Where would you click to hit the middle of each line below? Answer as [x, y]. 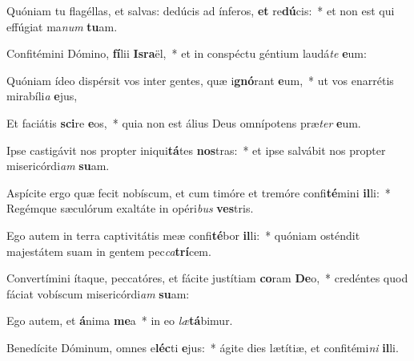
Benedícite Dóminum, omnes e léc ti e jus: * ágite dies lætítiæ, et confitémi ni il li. [203, 347]
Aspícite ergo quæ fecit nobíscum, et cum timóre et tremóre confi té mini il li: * [199, 192]
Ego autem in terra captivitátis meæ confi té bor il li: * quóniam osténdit [183, 235]
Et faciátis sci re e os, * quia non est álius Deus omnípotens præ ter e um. [184, 122]
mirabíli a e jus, [42, 96]
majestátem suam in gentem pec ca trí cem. [109, 251]
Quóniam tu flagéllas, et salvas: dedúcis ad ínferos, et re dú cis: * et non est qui [201, 10]
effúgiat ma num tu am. [62, 26]
